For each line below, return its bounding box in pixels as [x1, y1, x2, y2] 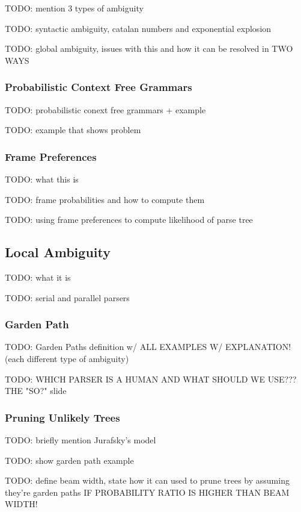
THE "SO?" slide [5, 384, 67, 397]
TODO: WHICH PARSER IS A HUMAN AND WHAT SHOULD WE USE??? [5, 372, 297, 385]
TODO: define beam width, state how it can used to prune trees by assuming [5, 474, 290, 487]
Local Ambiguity [5, 243, 111, 261]
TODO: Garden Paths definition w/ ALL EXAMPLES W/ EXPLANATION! [5, 340, 291, 353]
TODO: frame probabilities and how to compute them [5, 193, 205, 205]
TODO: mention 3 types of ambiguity [5, 2, 144, 14]
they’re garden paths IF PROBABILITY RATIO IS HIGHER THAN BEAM [5, 485, 290, 498]
